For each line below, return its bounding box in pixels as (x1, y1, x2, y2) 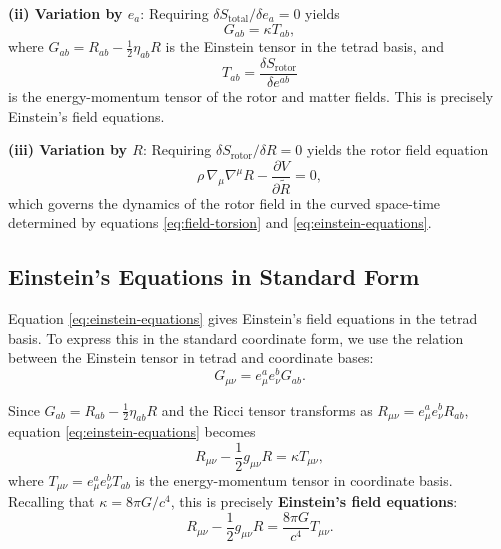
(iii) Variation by (8, 139, 127, 160)
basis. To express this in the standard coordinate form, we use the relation (8, 327, 464, 348)
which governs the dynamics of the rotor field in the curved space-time (8, 192, 441, 213)
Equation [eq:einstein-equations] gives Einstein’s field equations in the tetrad (8, 308, 478, 329)
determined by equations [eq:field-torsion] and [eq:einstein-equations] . (8, 212, 432, 233)
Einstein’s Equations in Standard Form (8, 261, 420, 292)
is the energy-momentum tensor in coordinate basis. (135, 469, 453, 490)
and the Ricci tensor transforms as (161, 399, 373, 420)
